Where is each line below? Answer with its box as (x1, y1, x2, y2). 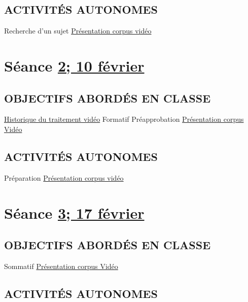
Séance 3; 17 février (4, 202, 145, 223)
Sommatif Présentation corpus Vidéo (4, 260, 118, 271)
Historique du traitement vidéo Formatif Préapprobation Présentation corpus (4, 114, 244, 124)
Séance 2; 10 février (4, 55, 145, 76)
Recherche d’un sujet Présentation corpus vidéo (4, 25, 152, 36)
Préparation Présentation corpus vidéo (4, 172, 124, 183)
